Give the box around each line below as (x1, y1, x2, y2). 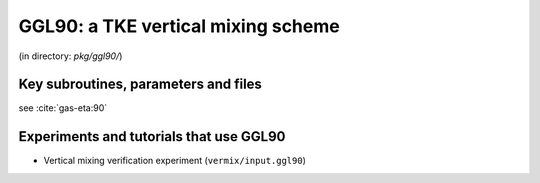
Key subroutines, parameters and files (18, 76, 262, 93)
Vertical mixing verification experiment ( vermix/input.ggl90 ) (43, 155, 307, 167)
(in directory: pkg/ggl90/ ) (18, 50, 123, 62)
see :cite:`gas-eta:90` (18, 102, 108, 114)
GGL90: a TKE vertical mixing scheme (18, 15, 340, 37)
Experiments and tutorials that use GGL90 (18, 128, 286, 145)
